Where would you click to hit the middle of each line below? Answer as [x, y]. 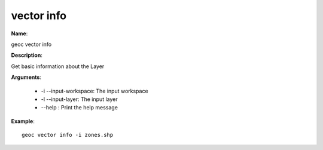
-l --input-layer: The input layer [79, 99]
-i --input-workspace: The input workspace [95, 91]
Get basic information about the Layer [58, 66]
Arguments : [26, 77]
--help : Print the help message [79, 108]
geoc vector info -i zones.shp [68, 135]
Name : [19, 33]
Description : [27, 55]
